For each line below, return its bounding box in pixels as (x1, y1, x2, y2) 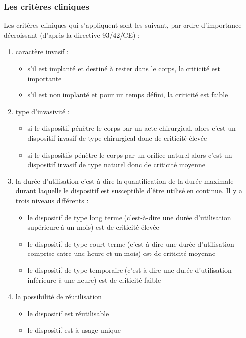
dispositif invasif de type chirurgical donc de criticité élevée (27, 132, 207, 143)
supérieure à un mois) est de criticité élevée (27, 222, 159, 232)
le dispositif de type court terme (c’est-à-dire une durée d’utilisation (27, 238, 234, 249)
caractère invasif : (15, 46, 69, 57)
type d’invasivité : (15, 106, 70, 116)
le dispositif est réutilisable (27, 308, 109, 318)
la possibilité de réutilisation (15, 291, 102, 302)
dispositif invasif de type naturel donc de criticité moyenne (27, 159, 206, 169)
